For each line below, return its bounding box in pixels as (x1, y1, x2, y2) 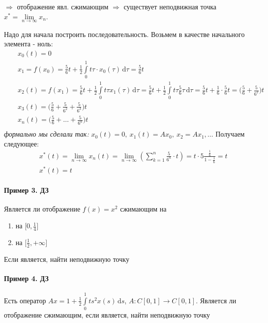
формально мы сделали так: (4, 129, 89, 139)
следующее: (4, 138, 39, 148)
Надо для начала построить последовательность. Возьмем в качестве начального (4, 29, 245, 39)
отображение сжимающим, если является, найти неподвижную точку (4, 310, 210, 320)
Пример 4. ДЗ (4, 273, 49, 283)
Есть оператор (4, 295, 46, 305)
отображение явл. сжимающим (17, 1, 109, 11)
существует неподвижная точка (123, 1, 217, 11)
